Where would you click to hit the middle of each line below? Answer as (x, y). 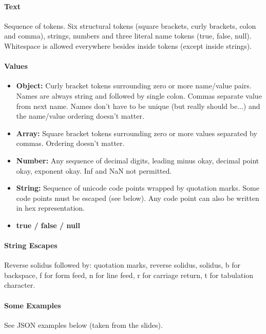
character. (20, 285)
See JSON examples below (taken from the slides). (83, 324)
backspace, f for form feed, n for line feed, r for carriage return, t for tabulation (129, 275)
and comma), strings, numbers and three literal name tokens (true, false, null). (128, 36)
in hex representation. (50, 208)
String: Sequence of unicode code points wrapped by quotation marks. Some (138, 188)
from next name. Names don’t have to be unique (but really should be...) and (138, 106)
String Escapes (31, 245)
